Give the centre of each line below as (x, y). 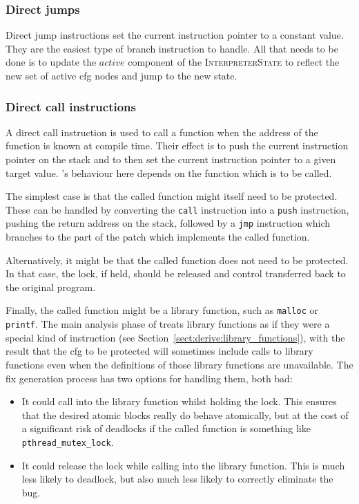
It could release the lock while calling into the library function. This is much (183, 465)
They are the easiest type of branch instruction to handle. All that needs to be (172, 48)
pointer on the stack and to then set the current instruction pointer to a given (171, 159)
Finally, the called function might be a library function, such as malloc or (162, 310)
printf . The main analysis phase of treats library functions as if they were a (168, 324)
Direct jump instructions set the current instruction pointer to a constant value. (175, 35)
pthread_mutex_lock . (68, 441)
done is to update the (51, 62)
